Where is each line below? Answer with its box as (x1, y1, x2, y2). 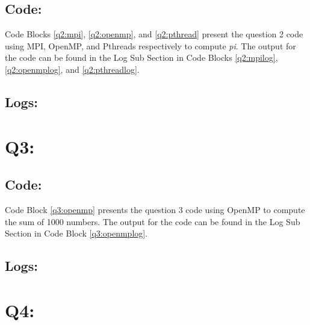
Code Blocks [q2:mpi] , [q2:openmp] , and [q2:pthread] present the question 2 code (5, 28, 303, 40)
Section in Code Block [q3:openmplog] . (5, 227, 148, 240)
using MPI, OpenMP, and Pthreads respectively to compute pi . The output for (5, 39, 296, 52)
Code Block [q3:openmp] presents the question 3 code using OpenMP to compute (5, 203, 305, 215)
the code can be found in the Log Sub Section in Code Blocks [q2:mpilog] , (5, 51, 278, 64)
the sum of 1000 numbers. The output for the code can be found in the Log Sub (5, 215, 300, 227)
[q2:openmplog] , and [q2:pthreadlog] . (5, 63, 140, 75)
